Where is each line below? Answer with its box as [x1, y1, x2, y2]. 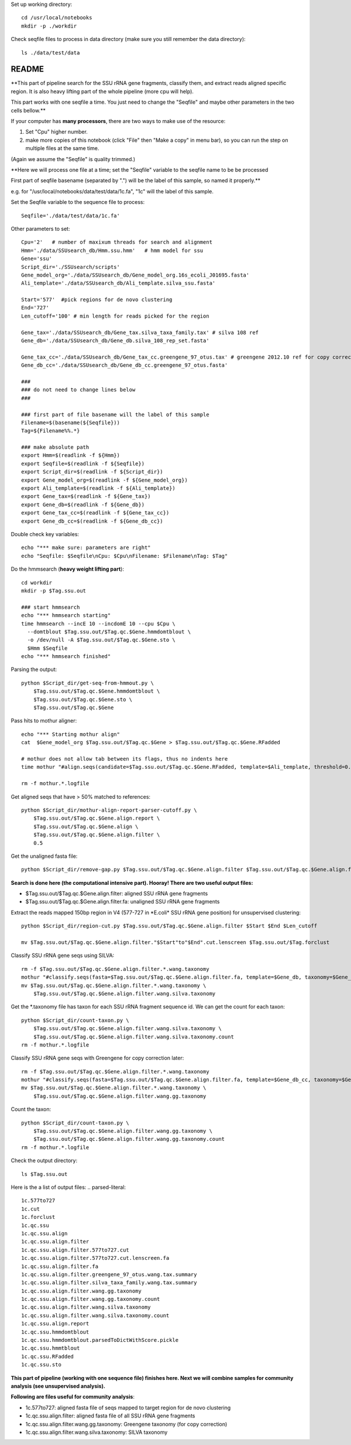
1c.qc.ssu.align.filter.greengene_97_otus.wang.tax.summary [21, 1271, 197, 1277]
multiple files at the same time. [25, 145, 99, 152]
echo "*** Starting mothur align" [21, 731, 120, 738]
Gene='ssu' [21, 255, 53, 262]
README [11, 64, 44, 74]
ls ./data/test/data [21, 49, 80, 56]
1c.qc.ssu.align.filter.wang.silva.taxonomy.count [21, 1312, 170, 1318]
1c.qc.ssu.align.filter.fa [21, 1263, 99, 1270]
